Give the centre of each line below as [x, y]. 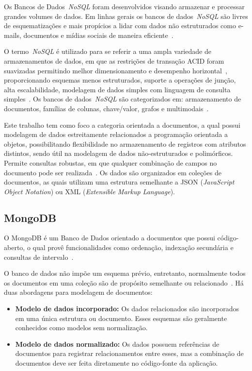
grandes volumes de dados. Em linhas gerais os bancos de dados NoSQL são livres [126, 16]
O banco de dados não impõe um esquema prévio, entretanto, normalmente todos [125, 273]
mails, [13, 35]
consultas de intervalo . [39, 257]
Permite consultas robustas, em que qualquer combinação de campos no [110, 162]
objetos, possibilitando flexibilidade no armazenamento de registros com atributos [125, 143]
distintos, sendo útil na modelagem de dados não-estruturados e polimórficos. [118, 153]
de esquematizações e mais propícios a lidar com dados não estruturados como [120, 25]
